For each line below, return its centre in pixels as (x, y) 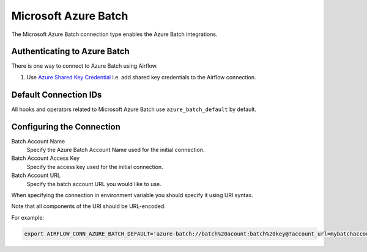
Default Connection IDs (57, 95)
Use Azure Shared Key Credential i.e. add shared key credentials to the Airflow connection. (141, 77)
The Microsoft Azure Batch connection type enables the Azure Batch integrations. (114, 34)
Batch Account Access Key (45, 158)
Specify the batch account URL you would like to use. (94, 184)
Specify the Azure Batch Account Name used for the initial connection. (116, 150)
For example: (28, 217)
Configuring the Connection (66, 127)
